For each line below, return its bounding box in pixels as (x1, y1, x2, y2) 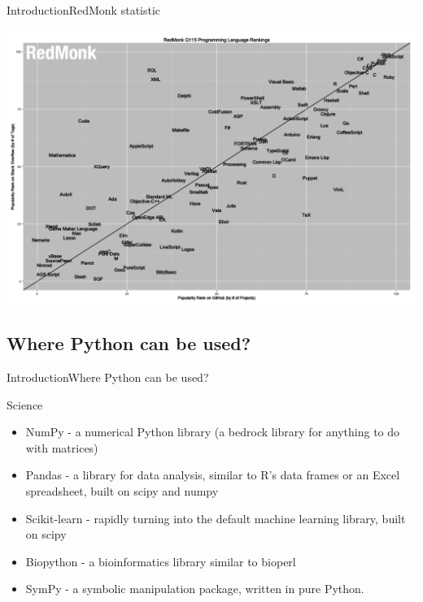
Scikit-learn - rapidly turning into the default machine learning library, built (25, 509, 406, 526)
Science (7, 396, 43, 413)
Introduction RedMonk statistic (7, 2, 161, 18)
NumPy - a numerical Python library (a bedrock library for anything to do (25, 423, 400, 440)
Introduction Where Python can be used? (7, 369, 209, 386)
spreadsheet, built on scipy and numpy (25, 483, 219, 499)
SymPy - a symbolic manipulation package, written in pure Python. (25, 580, 364, 597)
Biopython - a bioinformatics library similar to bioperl (25, 552, 296, 570)
